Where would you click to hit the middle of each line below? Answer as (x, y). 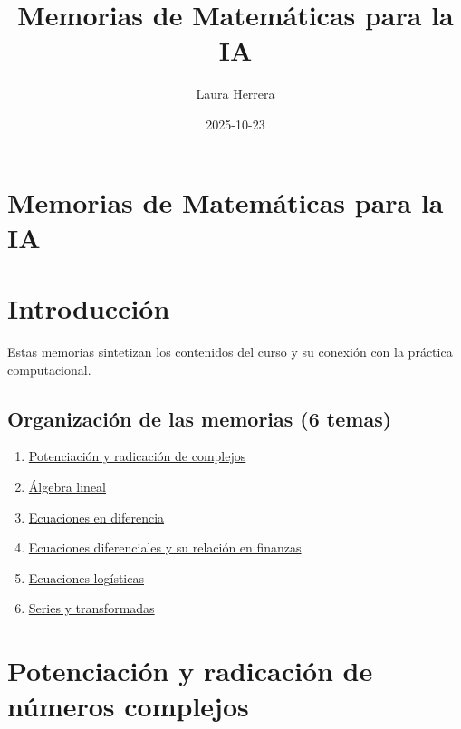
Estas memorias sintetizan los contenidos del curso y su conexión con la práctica (230, 351)
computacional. (49, 369)
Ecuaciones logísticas (86, 577)
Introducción (89, 308)
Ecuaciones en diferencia (96, 517)
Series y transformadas (91, 608)
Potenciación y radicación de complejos (137, 456)
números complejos (128, 706)
